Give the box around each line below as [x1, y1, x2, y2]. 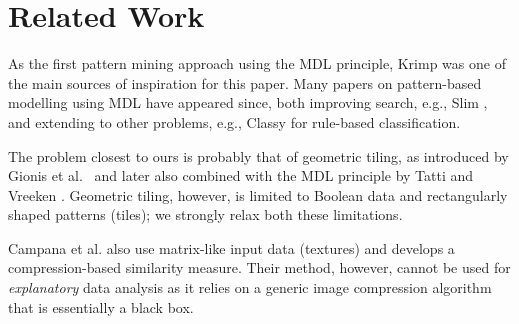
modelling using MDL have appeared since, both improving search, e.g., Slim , [8, 92, 488, 113]
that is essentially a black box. [8, 296, 194, 317]
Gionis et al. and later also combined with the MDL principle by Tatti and [8, 165, 474, 186]
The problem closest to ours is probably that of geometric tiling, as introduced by [8, 145, 509, 166]
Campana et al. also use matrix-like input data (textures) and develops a [8, 237, 455, 258]
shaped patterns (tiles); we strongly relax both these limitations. [8, 204, 403, 225]
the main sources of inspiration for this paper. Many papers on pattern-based [8, 72, 482, 93]
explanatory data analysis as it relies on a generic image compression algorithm [8, 277, 492, 298]
